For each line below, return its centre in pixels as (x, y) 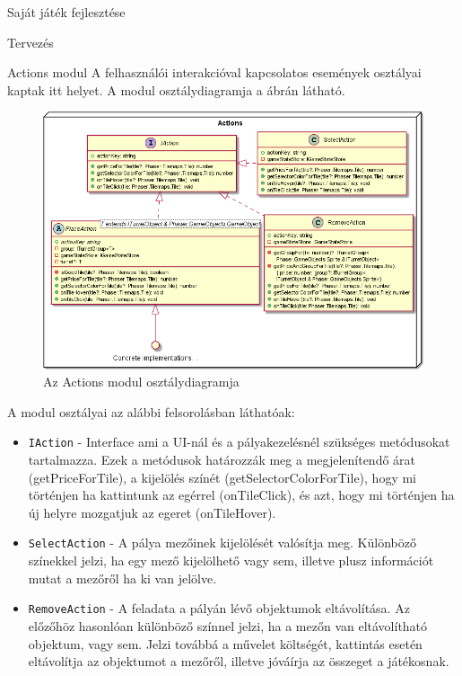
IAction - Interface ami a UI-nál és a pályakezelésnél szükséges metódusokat (239, 442)
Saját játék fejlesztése (66, 12)
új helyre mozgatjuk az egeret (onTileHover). (152, 512)
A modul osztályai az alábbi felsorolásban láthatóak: (151, 411)
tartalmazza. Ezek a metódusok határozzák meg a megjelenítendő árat (222, 460)
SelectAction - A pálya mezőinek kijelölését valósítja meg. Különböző (222, 543)
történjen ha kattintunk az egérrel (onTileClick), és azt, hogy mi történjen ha (241, 495)
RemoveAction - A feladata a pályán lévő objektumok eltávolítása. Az (219, 608)
